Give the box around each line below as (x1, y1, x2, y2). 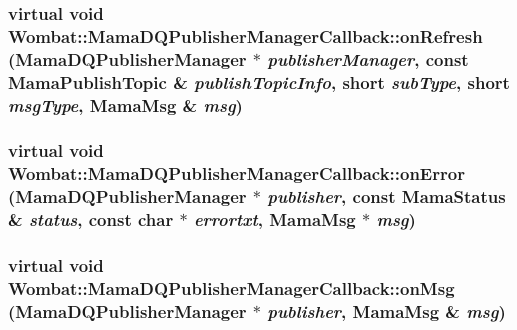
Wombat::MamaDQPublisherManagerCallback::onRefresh (8, 23, 483, 48)
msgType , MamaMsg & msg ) (8, 92, 243, 117)
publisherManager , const (267, 46, 469, 71)
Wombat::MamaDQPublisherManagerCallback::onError (8, 161, 465, 186)
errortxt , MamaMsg (193, 207, 356, 232)
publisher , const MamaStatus (267, 184, 506, 209)
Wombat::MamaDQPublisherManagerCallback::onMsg (8, 275, 455, 300)
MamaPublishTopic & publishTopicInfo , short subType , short (8, 69, 510, 94)
